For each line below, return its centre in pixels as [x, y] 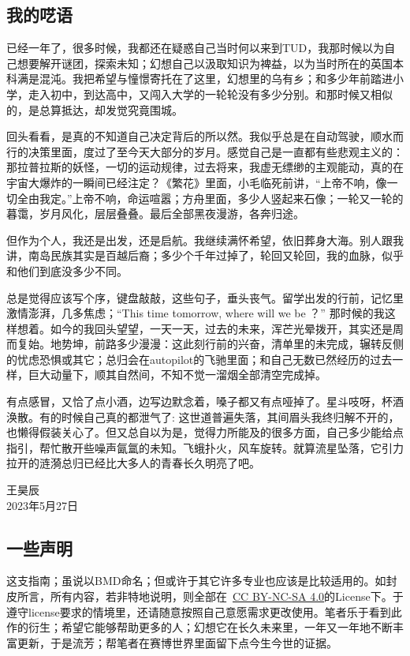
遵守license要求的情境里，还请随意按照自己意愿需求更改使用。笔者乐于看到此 [204, 611]
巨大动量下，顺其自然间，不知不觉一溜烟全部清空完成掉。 [177, 375]
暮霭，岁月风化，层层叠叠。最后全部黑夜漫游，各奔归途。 [155, 214]
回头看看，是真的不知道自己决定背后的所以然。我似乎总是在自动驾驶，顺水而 [205, 136]
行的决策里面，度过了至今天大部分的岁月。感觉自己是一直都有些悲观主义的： [205, 151]
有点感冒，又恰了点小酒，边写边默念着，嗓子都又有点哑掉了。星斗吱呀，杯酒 [205, 401]
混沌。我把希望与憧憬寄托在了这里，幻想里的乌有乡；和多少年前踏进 [216, 79]
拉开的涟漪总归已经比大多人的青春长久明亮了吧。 [133, 463]
